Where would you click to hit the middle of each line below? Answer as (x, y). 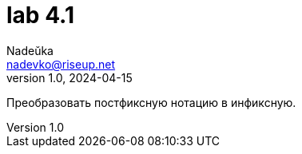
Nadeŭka (30, 50)
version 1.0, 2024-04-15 (70, 77)
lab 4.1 (41, 15)
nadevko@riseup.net (61, 64)
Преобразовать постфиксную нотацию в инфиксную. (151, 102)
